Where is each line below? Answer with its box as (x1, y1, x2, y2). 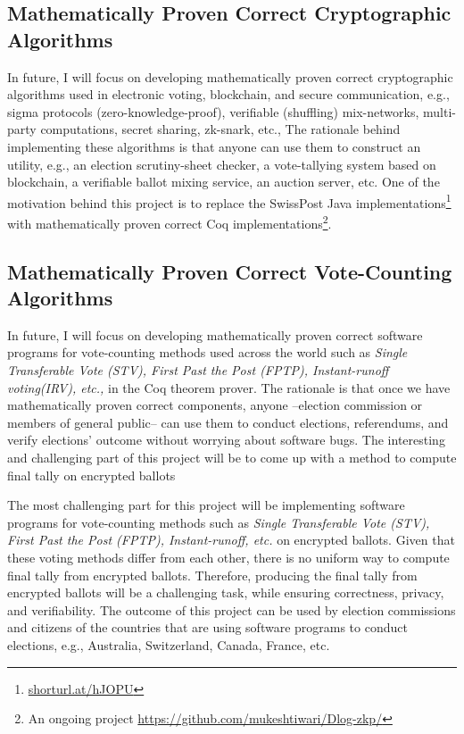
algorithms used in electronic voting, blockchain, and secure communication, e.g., (7, 85, 450, 104)
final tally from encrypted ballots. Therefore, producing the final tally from (7, 565, 418, 584)
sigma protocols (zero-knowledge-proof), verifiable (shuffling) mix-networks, (7, 102, 419, 121)
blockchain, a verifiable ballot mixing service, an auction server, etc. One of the (7, 172, 440, 191)
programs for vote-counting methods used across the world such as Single (7, 343, 408, 362)
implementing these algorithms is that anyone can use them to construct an (7, 137, 421, 155)
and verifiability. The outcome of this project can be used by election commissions (7, 600, 456, 619)
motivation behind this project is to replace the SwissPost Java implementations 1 (7, 190, 452, 212)
